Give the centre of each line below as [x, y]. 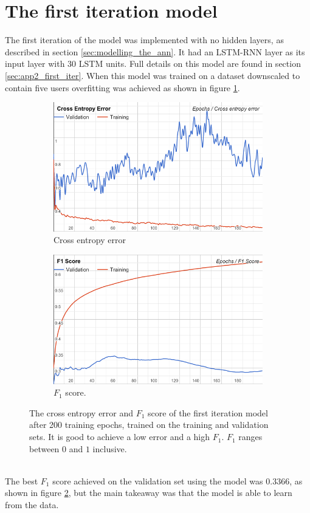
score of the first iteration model [208, 412]
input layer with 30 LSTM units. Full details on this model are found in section [153, 64]
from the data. [32, 505]
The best [22, 480]
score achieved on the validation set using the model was [158, 480]
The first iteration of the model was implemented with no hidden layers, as [144, 40]
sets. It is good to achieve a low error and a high [120, 437]
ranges [250, 437]
